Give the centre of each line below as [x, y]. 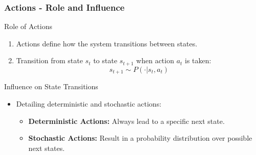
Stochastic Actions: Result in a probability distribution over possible [140, 138]
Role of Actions [28, 26]
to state [105, 60]
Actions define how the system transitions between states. [107, 43]
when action [155, 60]
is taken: [198, 60]
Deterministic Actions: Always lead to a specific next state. [126, 121]
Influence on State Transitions [51, 86]
